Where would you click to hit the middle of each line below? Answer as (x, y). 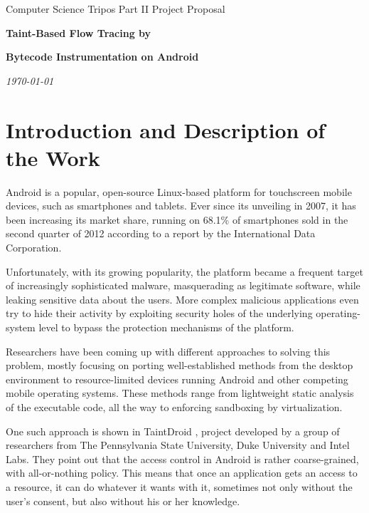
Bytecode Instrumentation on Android (102, 57)
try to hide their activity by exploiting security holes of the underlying (159, 313)
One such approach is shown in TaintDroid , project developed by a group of (173, 431)
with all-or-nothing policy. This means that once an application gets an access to (182, 473)
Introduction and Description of (166, 129)
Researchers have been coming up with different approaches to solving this (168, 351)
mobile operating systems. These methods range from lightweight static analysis (180, 393)
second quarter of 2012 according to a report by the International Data (161, 233)
